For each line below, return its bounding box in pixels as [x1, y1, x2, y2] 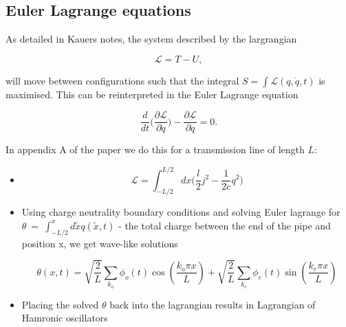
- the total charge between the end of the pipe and [118, 218, 331, 232]
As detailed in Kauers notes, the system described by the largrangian [6, 32, 297, 46]
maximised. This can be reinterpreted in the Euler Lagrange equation [6, 87, 299, 101]
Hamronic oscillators [21, 311, 108, 325]
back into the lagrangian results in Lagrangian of [109, 297, 316, 311]
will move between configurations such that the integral [6, 73, 239, 87]
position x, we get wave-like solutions [21, 236, 178, 250]
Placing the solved [21, 297, 99, 311]
